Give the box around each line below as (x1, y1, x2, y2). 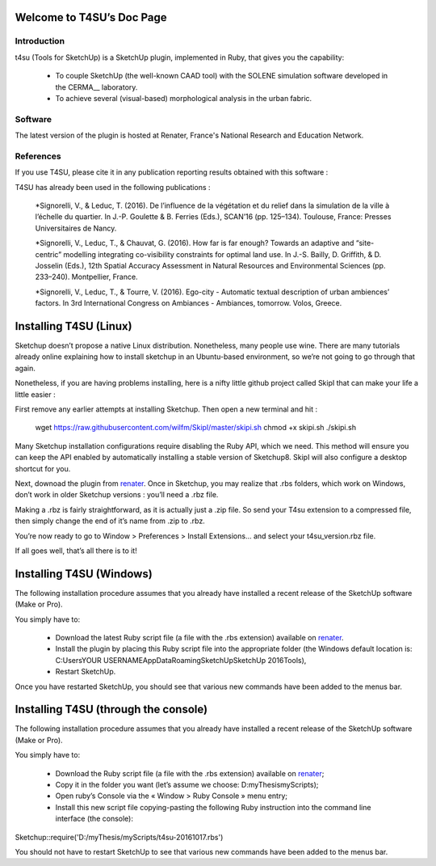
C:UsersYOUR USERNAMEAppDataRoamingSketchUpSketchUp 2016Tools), (55, 655, 307, 665)
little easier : (15, 389, 56, 399)
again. (15, 363, 36, 373)
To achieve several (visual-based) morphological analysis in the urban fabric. (55, 93, 312, 103)
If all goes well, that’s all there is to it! (15, 546, 137, 556)
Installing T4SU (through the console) (15, 703, 208, 716)
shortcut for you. (15, 463, 71, 473)
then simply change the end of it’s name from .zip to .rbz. (15, 516, 205, 526)
